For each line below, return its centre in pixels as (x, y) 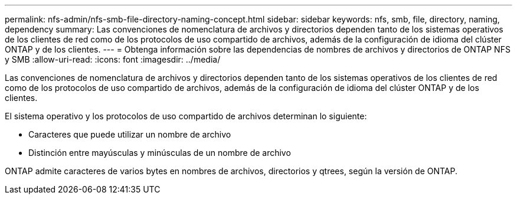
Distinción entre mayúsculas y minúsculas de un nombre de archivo (160, 153)
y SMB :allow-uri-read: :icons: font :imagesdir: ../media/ (113, 59)
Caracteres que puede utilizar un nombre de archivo (130, 134)
